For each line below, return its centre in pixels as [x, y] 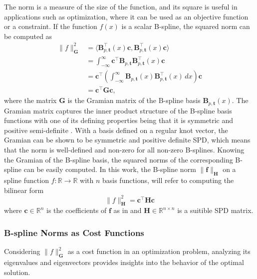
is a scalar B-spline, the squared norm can [186, 26]
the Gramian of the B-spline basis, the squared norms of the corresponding [119, 159]
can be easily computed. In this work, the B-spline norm [110, 169]
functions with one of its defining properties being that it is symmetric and [119, 120]
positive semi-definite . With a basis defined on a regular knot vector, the [116, 130]
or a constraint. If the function [51, 26]
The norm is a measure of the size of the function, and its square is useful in [121, 6]
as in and [128, 210]
